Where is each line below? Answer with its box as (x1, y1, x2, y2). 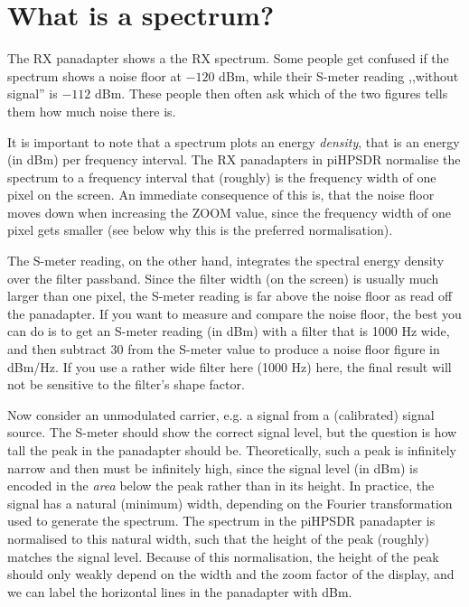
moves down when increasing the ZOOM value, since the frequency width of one (7, 202, 452, 221)
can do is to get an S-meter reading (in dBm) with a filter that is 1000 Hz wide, (7, 322, 450, 341)
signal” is (7, 84, 58, 103)
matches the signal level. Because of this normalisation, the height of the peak (7, 546, 439, 565)
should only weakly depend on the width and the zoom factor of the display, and (7, 565, 455, 584)
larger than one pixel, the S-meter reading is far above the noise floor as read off (7, 286, 453, 305)
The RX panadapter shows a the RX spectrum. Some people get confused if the (7, 49, 449, 68)
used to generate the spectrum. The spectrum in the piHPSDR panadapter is (7, 511, 436, 530)
